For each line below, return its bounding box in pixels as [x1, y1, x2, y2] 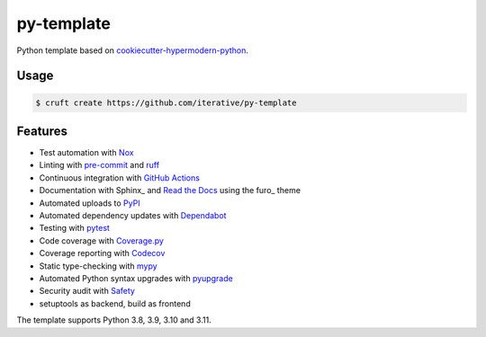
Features [16, 123, 67, 138]
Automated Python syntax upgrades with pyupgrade [39, 272, 233, 283]
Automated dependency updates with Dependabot [39, 210, 227, 220]
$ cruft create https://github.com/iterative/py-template [35, 97, 297, 108]
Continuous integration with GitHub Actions [39, 172, 200, 183]
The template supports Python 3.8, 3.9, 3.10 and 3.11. [16, 315, 211, 325]
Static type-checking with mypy [39, 261, 157, 271]
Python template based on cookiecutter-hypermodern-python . [16, 45, 249, 56]
